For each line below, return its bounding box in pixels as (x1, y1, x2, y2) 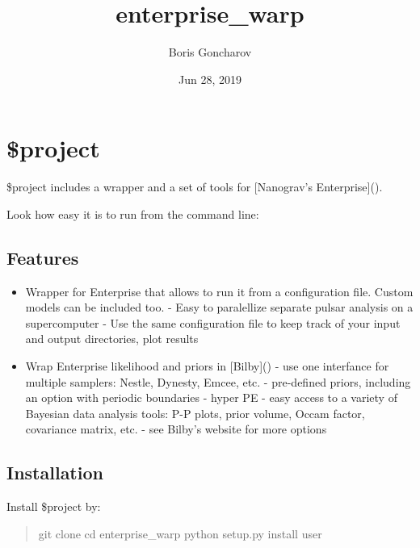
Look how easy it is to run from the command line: (6, 205, 259, 222)
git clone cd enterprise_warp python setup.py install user (38, 525, 322, 542)
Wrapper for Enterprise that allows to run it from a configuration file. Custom (25, 282, 414, 299)
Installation (6, 460, 103, 485)
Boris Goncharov (168, 44, 252, 61)
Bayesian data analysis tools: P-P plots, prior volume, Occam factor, (25, 404, 365, 421)
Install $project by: (6, 498, 101, 515)
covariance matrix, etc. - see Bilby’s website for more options (25, 420, 327, 437)
